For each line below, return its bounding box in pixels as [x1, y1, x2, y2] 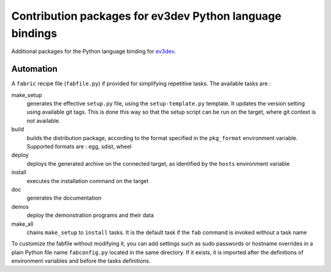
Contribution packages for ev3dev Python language [11, 9, 282, 23]
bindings [11, 26, 58, 40]
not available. [26, 117, 61, 124]
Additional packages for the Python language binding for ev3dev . [11, 48, 176, 55]
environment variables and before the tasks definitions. [11, 257, 151, 265]
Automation [11, 64, 58, 74]
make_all [11, 220, 34, 227]
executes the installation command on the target [26, 177, 149, 184]
